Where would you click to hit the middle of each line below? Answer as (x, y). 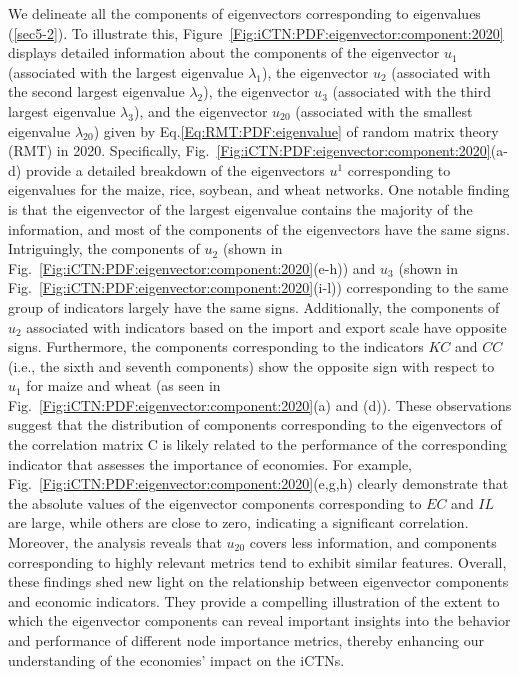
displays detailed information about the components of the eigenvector (224, 52)
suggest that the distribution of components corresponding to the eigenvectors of (255, 424)
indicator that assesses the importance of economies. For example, (210, 463)
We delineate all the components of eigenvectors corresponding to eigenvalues (244, 13)
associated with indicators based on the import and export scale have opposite (266, 326)
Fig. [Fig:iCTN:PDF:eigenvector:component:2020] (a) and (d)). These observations (260, 404)
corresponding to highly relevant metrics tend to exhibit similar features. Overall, (257, 561)
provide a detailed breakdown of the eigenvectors (175, 169)
